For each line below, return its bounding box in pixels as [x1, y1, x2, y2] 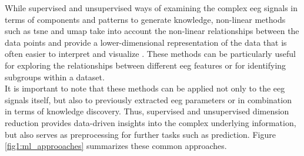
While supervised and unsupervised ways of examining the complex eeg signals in [5, 2, 298, 13]
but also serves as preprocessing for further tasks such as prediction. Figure [5, 128, 276, 140]
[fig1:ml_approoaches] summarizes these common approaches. [5, 140, 227, 152]
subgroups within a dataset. [5, 70, 105, 83]
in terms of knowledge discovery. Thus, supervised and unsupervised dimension [5, 105, 289, 117]
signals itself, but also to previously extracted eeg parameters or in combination [5, 93, 292, 106]
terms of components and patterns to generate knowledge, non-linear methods [5, 13, 286, 25]
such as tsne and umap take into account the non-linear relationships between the [5, 25, 299, 37]
